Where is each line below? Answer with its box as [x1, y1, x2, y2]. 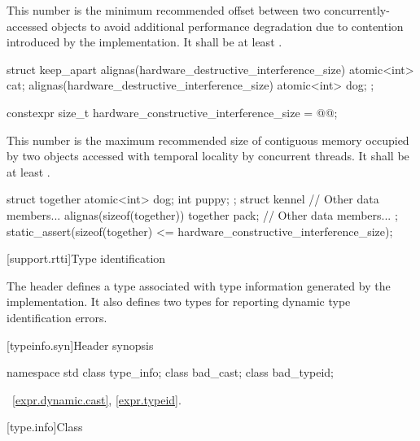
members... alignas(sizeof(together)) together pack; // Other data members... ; [7, 206, 398, 223]
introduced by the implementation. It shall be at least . [7, 33, 282, 50]
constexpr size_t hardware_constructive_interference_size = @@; [7, 103, 338, 120]
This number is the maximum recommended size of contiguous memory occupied [7, 131, 409, 148]
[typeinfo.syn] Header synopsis [7, 336, 154, 353]
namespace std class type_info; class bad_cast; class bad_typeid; [7, 364, 334, 381]
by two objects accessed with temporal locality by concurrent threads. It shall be [7, 147, 409, 164]
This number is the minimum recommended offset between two [7, 2, 321, 18]
